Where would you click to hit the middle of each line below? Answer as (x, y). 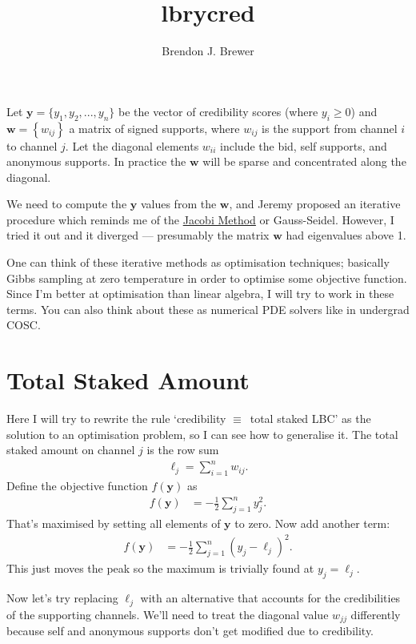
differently (376, 614)
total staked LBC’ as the (310, 419)
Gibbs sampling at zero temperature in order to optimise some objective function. (207, 278)
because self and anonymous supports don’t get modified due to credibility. (190, 631)
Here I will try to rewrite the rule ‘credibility (116, 419)
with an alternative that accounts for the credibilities (270, 598)
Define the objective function (77, 486)
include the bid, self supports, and (304, 145)
